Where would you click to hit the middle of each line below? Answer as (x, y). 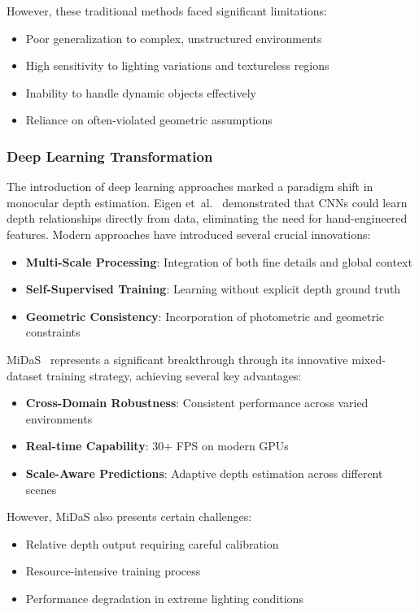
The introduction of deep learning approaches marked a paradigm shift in (190, 187)
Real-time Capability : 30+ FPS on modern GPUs (157, 446)
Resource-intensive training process (113, 571)
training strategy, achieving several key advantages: (174, 375)
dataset (25, 375)
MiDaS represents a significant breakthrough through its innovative (177, 359)
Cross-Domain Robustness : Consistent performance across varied (197, 403)
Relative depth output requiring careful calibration (152, 543)
